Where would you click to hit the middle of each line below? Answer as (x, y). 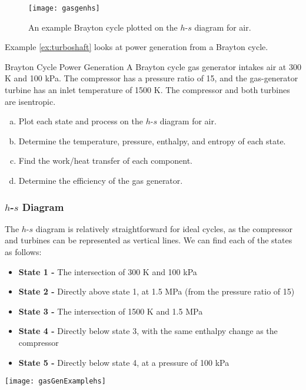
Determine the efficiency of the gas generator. (101, 180)
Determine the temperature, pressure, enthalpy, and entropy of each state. (152, 141)
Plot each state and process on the (81, 121)
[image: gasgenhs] (64, 8)
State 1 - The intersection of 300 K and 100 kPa (108, 271)
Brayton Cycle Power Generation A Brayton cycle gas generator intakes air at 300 (153, 66)
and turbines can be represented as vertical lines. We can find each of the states (149, 240)
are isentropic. (30, 101)
